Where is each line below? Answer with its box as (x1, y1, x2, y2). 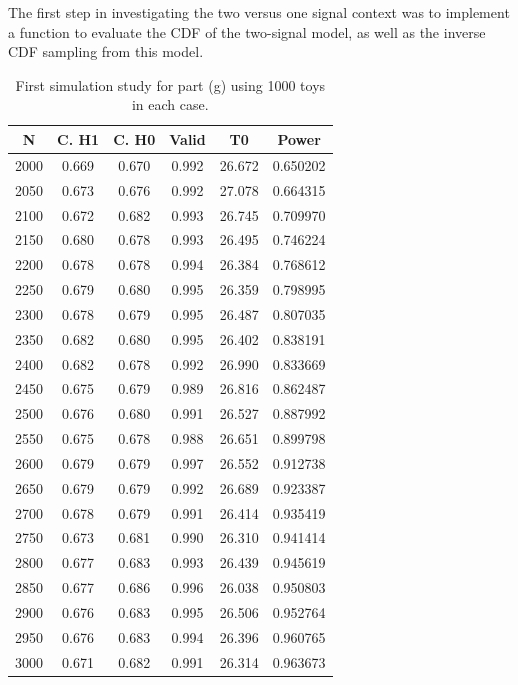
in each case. (131, 94, 209, 115)
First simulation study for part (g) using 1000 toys (15, 74, 326, 95)
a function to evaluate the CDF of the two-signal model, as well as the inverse (8, 21, 486, 42)
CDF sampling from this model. (8, 41, 204, 62)
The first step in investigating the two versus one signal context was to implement (8, 2, 510, 22)
